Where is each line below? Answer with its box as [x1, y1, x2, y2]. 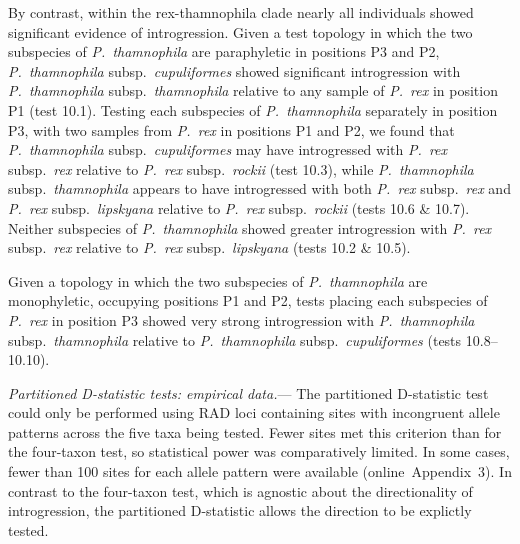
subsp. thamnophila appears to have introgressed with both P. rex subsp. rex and [8, 178, 511, 199]
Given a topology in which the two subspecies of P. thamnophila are [8, 270, 428, 291]
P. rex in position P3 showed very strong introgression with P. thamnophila [8, 309, 475, 330]
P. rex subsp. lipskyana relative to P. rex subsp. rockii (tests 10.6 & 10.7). [8, 197, 470, 218]
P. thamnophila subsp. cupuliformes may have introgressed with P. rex [8, 139, 448, 160]
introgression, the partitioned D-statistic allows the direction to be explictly [8, 500, 472, 521]
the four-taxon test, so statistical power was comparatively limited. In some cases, [8, 441, 510, 462]
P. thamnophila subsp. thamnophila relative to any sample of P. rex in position [8, 80, 498, 101]
